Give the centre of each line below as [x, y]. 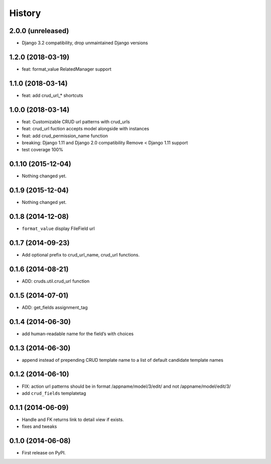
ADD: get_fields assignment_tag [55, 307]
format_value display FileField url [58, 228]
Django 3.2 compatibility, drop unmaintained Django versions [85, 43]
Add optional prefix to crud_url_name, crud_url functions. [81, 255]
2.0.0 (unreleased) [39, 31]
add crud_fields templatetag [54, 393]
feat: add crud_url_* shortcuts [52, 95]
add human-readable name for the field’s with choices [78, 334]
